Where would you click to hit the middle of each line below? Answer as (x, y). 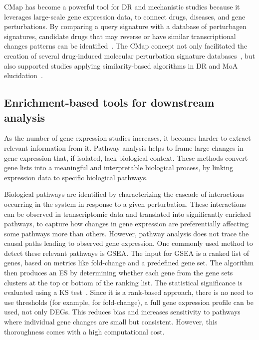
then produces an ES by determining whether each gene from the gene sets (119, 273)
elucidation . (23, 75)
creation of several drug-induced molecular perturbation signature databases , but (130, 55)
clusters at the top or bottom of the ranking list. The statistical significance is (123, 282)
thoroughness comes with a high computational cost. (84, 331)
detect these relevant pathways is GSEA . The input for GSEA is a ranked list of (127, 253)
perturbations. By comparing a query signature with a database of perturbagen (125, 26)
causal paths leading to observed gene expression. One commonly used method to (129, 243)
